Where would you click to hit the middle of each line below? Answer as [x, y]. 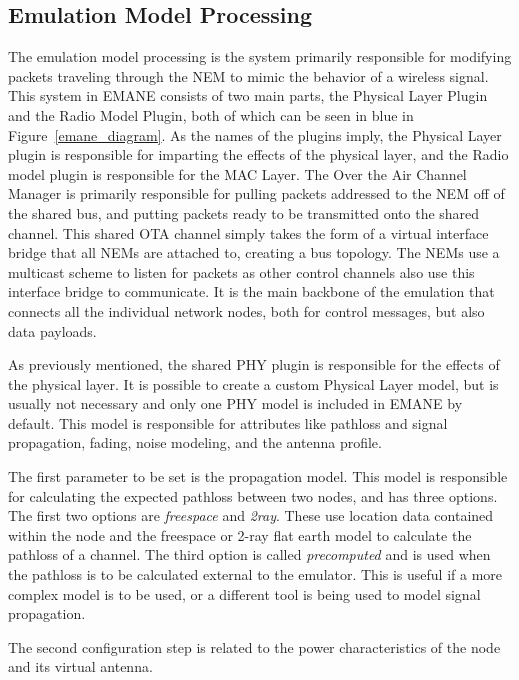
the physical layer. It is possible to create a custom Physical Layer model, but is [253, 383]
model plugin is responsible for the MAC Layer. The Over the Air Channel [237, 173]
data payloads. [52, 330]
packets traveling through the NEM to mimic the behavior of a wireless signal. [248, 75]
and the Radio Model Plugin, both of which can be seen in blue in [211, 114]
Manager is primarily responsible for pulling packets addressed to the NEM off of [256, 193]
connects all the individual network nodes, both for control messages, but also [246, 310]
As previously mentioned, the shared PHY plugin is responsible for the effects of [254, 364]
